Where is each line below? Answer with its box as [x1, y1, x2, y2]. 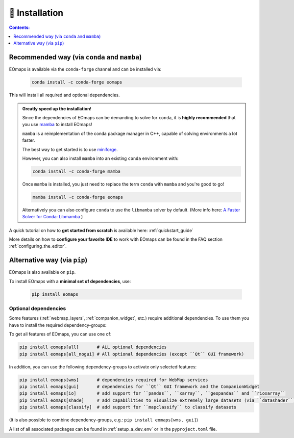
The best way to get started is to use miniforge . [22, 146, 118, 152]
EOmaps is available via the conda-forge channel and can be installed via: [9, 66, 162, 72]
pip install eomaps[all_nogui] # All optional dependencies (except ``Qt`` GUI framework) [19, 351, 245, 357]
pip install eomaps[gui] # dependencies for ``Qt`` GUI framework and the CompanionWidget [19, 384, 260, 389]
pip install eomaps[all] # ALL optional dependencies [19, 344, 167, 350]
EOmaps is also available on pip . [9, 269, 76, 275]
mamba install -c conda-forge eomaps [32, 194, 123, 200]
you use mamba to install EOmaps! [22, 122, 93, 128]
